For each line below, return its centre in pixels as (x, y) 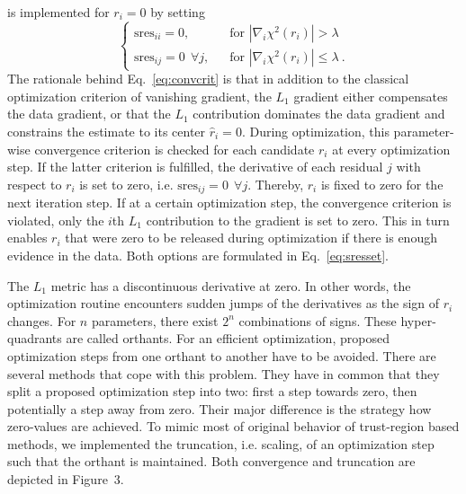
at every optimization (391, 149)
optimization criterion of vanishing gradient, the (139, 96)
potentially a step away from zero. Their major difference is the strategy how (220, 408)
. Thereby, (276, 184)
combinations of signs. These (318, 320)
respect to (35, 184)
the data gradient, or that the (89, 114)
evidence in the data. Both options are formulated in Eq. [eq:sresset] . (198, 255)
